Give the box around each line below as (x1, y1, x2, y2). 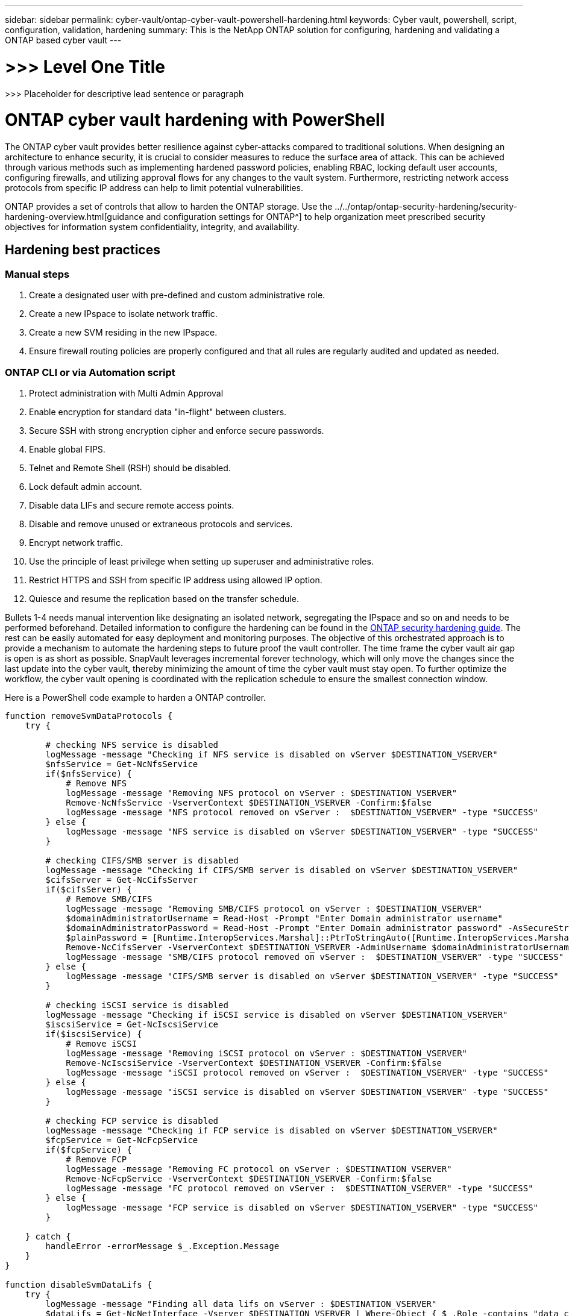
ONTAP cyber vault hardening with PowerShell (5, 110, 385, 131)
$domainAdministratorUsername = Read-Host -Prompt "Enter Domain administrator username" (66, 913, 503, 923)
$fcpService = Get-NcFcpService (45, 1135, 198, 1145)
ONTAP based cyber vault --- (5, 35, 122, 45)
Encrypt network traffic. (29, 537, 124, 548)
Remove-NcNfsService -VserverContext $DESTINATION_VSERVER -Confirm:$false (66, 797, 432, 807)
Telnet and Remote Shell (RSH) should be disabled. (29, 462, 231, 473)
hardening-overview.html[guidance (5, 211, 144, 222)
